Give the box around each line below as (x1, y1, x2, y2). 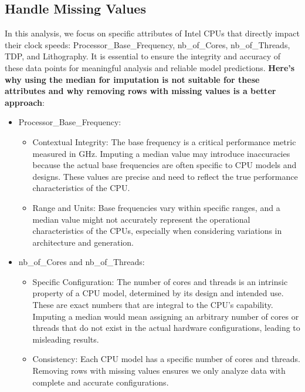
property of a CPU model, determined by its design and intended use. (32, 287, 284, 299)
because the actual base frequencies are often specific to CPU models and (32, 159, 297, 171)
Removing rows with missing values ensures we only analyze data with (32, 364, 286, 377)
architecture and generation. (32, 236, 134, 248)
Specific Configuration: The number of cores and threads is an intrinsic (32, 275, 288, 287)
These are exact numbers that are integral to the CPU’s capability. (32, 299, 273, 311)
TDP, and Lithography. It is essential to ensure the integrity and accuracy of (5, 50, 281, 62)
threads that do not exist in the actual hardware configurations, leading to (32, 321, 300, 334)
